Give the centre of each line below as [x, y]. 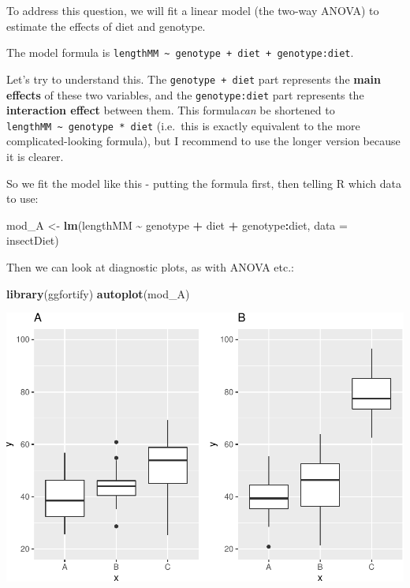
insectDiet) [33, 240]
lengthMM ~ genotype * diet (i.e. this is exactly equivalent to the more [183, 125]
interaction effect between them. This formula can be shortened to [171, 110]
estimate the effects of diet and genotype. [106, 26]
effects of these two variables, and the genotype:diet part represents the [185, 94]
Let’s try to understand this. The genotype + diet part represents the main [194, 79]
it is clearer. [35, 156]
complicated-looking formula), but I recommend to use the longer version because [203, 141]
